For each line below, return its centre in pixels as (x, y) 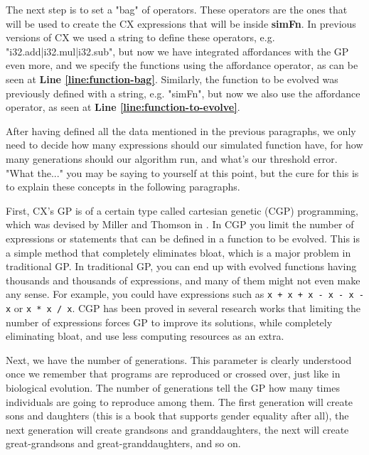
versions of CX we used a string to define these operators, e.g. (140, 37)
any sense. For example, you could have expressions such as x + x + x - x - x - (185, 294)
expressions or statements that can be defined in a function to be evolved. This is (183, 238)
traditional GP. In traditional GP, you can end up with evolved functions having (181, 266)
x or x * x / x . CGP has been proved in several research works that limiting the (183, 307)
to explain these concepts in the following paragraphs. (123, 187)
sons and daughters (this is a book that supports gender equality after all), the (177, 416)
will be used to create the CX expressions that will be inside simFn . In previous (181, 23)
